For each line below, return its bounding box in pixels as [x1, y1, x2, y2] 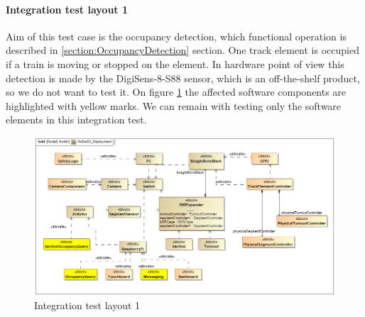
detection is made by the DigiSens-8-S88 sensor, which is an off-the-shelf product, [6, 70, 360, 85]
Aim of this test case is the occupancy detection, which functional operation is [6, 28, 347, 43]
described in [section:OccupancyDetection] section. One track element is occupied [6, 43, 359, 57]
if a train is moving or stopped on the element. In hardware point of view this [6, 56, 344, 71]
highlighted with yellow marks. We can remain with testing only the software [6, 98, 342, 113]
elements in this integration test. [6, 112, 147, 127]
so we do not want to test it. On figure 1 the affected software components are [6, 84, 347, 99]
